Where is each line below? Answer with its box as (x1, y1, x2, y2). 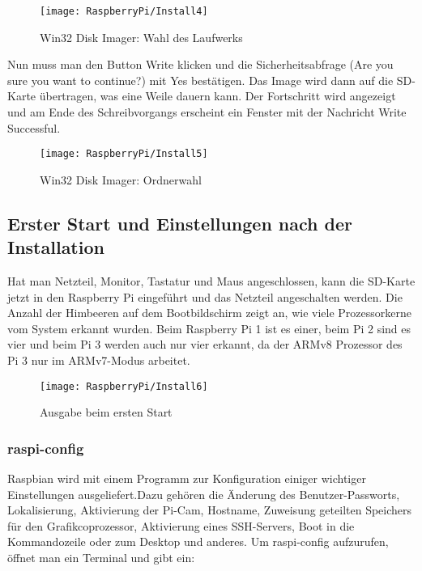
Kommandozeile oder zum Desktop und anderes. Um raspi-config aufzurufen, (7, 533, 389, 550)
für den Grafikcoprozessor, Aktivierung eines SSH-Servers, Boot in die (7, 517, 355, 534)
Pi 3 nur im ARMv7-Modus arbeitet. (7, 352, 190, 369)
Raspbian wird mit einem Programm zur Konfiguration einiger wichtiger (7, 470, 366, 487)
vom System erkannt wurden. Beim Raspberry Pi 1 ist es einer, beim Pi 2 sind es (7, 319, 411, 336)
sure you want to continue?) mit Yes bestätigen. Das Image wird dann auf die (7, 71, 394, 88)
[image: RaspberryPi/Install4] (40, 6, 208, 17)
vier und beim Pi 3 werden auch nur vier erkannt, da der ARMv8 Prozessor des (7, 336, 403, 353)
